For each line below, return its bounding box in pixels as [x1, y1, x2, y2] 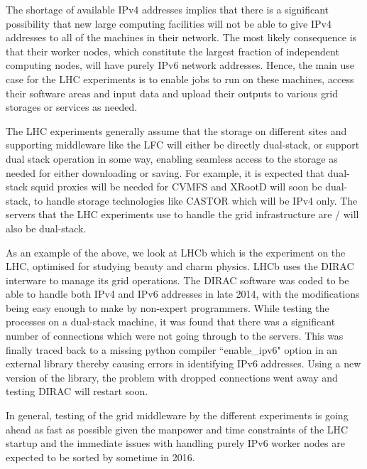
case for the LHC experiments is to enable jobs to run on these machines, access [6, 71, 354, 86]
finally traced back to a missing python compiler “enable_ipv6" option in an [6, 342, 338, 357]
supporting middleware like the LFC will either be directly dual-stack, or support [6, 137, 360, 152]
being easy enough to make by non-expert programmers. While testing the [6, 300, 329, 315]
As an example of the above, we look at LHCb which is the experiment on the [6, 244, 346, 259]
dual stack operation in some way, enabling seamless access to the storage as [6, 151, 338, 166]
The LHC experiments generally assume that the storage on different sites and [6, 123, 347, 138]
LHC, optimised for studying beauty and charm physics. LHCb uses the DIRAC [6, 259, 354, 274]
